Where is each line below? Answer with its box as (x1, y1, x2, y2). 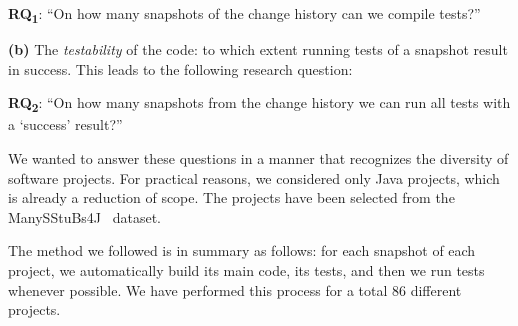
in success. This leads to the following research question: (8, 58, 353, 79)
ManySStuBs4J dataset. (8, 206, 162, 227)
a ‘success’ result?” (8, 114, 123, 135)
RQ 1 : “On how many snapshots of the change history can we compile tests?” (8, 3, 481, 26)
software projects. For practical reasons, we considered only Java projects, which (8, 167, 500, 188)
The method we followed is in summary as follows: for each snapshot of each (8, 240, 476, 261)
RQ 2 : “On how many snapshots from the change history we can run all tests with (8, 92, 511, 116)
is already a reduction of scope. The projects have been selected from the (8, 187, 455, 208)
